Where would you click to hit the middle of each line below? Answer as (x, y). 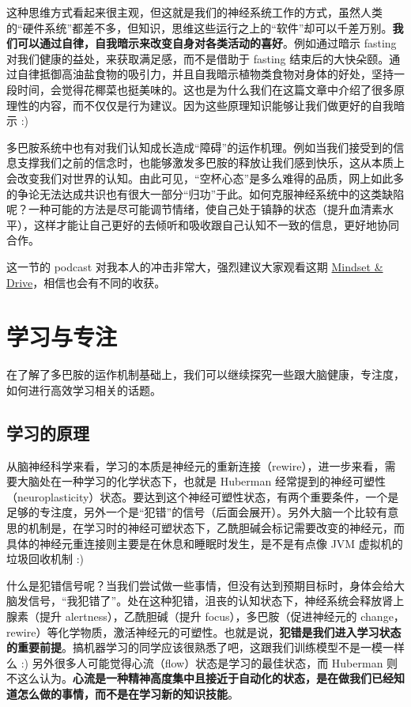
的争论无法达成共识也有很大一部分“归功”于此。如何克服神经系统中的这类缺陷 (205, 193)
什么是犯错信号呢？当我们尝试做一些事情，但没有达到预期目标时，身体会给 (200, 585)
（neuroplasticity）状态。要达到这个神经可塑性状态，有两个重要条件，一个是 (203, 496)
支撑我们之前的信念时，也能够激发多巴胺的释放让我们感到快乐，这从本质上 (211, 163)
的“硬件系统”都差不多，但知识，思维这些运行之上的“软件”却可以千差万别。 (200, 27)
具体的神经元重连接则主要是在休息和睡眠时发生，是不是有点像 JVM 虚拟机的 (205, 543)
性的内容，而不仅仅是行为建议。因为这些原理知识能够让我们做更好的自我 (205, 105)
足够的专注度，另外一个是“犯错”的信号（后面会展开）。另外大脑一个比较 (192, 512)
